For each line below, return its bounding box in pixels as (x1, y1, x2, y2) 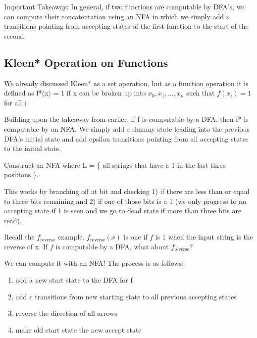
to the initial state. (4, 143, 61, 153)
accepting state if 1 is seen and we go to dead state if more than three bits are (4, 205, 242, 216)
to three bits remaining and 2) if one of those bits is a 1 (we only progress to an (4, 195, 247, 206)
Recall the (4, 232, 35, 242)
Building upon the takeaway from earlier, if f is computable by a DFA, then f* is (4, 114, 249, 124)
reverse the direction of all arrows (15, 308, 117, 318)
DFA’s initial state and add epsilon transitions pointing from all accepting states (4, 133, 249, 144)
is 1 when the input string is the (155, 232, 253, 242)
